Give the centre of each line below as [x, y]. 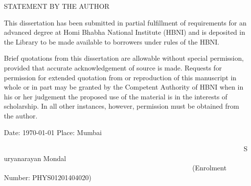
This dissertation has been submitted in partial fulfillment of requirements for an [125, 22]
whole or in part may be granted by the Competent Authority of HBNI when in [124, 87]
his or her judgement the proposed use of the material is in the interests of [116, 96]
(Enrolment [209, 168]
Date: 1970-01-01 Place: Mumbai [53, 132]
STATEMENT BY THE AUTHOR [57, 6]
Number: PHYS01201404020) [48, 177]
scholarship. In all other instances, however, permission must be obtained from [122, 106]
